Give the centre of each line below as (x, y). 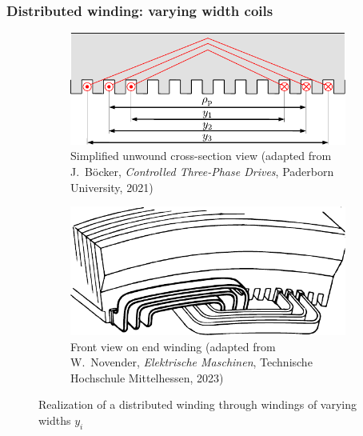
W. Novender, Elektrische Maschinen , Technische (191, 362)
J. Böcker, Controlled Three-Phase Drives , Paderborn (202, 172)
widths (55, 420)
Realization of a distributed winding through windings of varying (197, 404)
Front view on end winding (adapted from (173, 346)
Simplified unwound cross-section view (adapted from (201, 156)
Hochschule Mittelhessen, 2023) (147, 377)
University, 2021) (112, 187)
